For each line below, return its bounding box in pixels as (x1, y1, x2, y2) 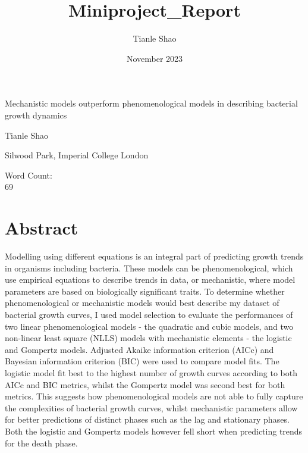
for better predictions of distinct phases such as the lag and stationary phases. (5, 413, 290, 426)
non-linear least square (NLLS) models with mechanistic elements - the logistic (5, 332, 292, 344)
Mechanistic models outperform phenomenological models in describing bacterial (5, 97, 298, 110)
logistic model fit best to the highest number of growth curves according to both (5, 366, 298, 379)
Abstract (5, 215, 78, 240)
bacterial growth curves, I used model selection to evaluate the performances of (5, 308, 293, 320)
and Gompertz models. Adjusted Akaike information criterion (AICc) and (5, 343, 274, 355)
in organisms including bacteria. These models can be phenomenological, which (5, 261, 293, 274)
